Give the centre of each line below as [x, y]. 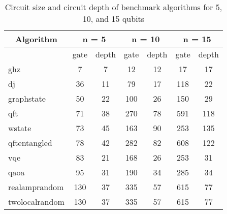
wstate [20, 128]
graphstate [27, 98]
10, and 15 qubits [113, 19]
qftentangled [30, 143]
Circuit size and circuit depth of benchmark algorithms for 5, [113, 7]
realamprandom [36, 187]
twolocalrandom [36, 202]
